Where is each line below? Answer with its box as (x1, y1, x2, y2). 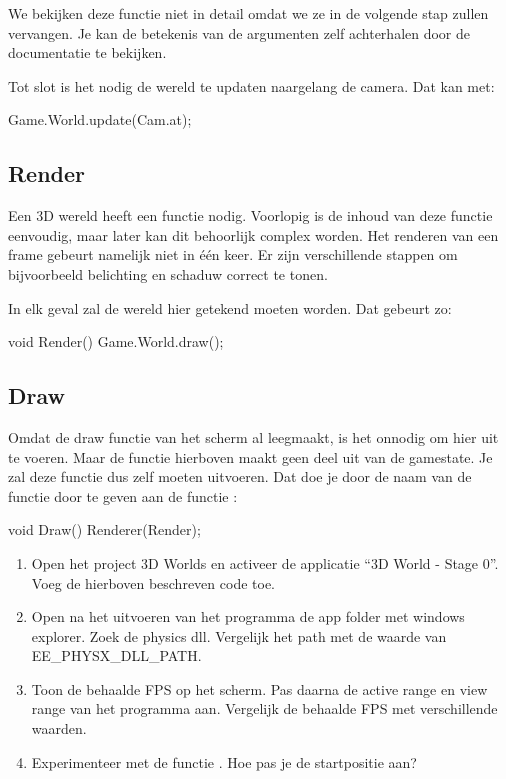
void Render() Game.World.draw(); (8, 331, 224, 352)
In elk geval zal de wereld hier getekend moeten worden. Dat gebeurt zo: (8, 297, 452, 318)
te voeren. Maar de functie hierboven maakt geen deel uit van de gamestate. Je (8, 446, 493, 467)
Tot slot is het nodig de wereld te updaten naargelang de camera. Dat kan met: (8, 75, 495, 96)
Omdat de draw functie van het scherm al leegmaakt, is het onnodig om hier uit (8, 426, 499, 447)
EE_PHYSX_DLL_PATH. (31, 645, 202, 666)
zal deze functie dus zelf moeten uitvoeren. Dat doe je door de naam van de (8, 466, 472, 487)
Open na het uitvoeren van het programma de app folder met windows (31, 606, 465, 627)
